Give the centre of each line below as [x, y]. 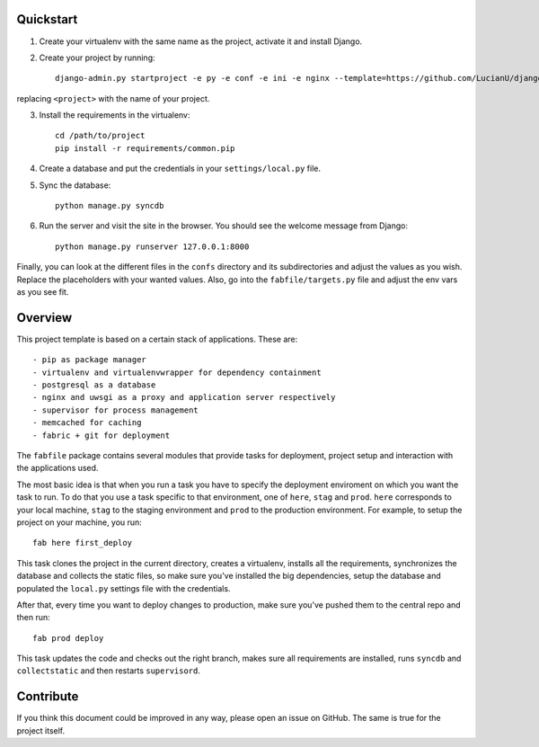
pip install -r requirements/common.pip [145, 148]
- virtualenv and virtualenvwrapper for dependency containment [177, 372]
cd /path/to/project [100, 136]
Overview [44, 318]
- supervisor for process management [116, 410]
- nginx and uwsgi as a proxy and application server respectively [184, 397]
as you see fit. [43, 291]
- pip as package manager [90, 360]
